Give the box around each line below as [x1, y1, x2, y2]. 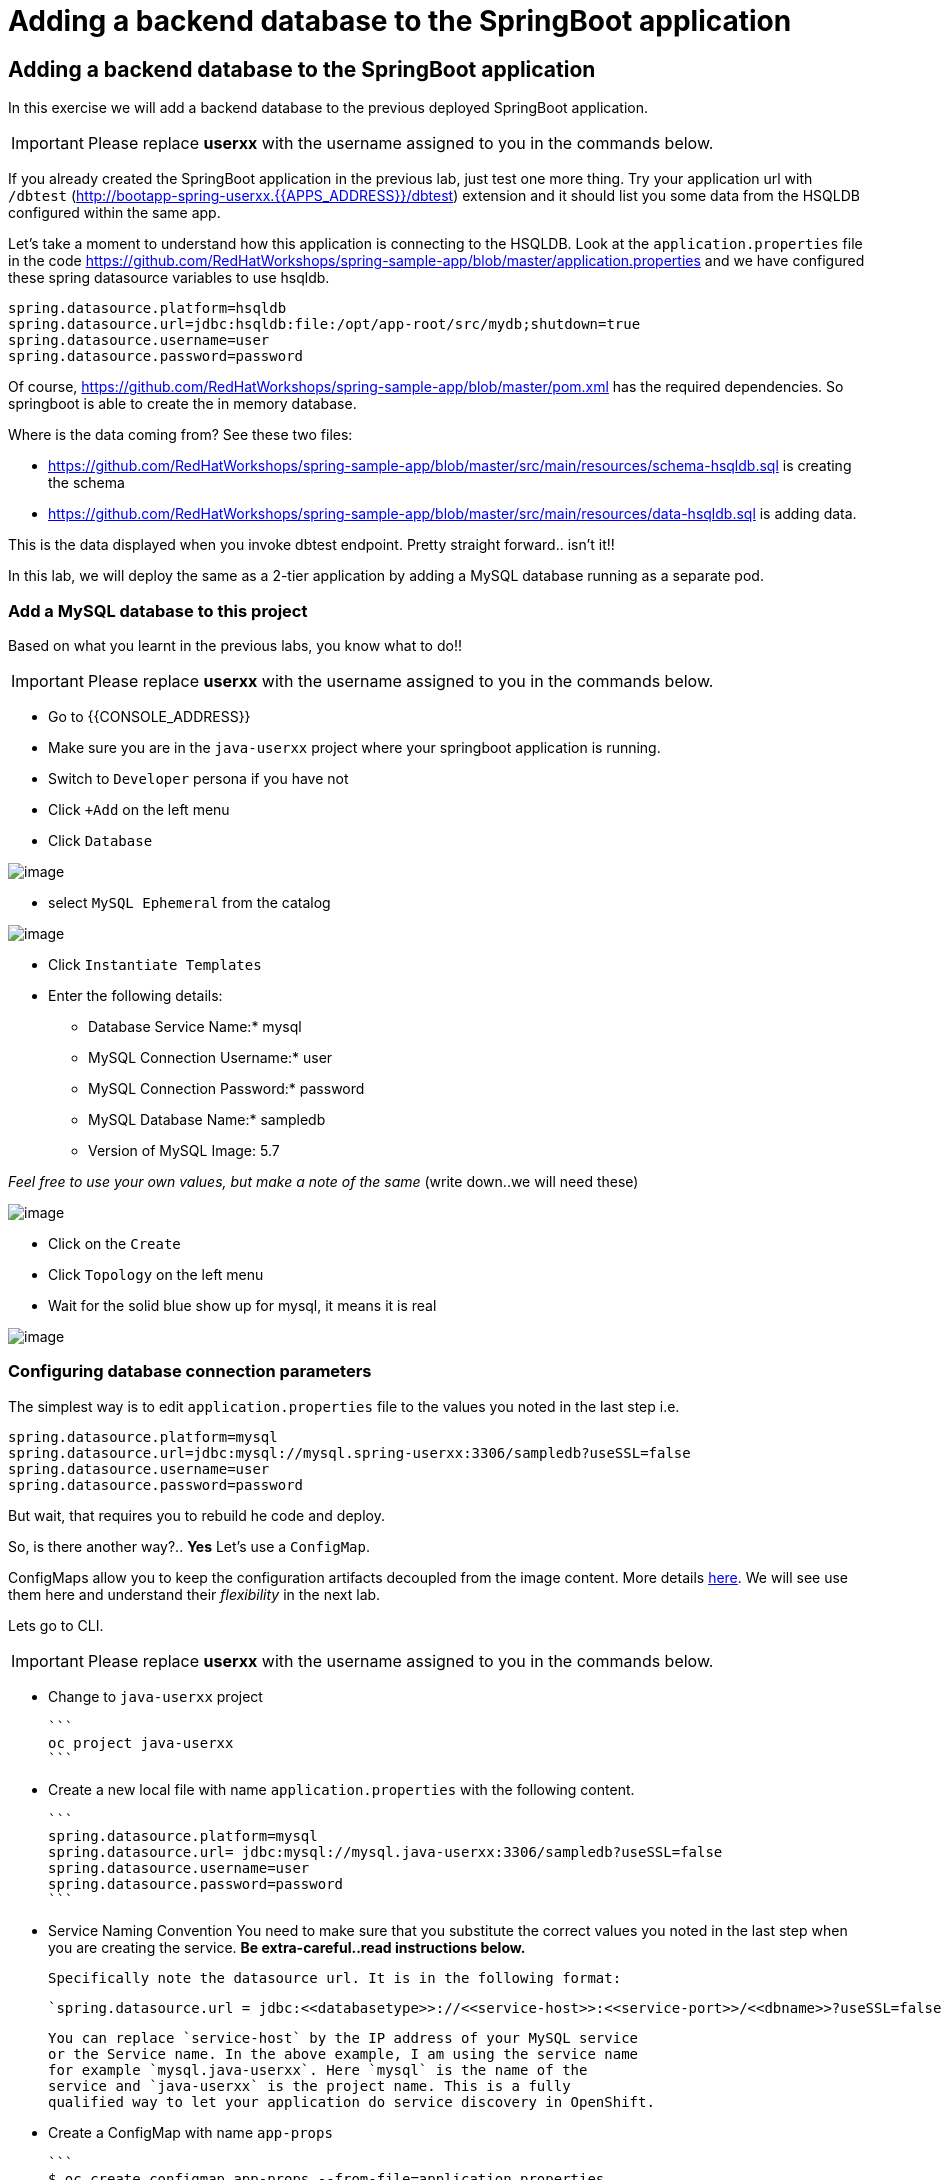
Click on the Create [48, 1234, 181, 1252]
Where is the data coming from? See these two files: [8, 426, 353, 444]
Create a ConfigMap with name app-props [48, 2123, 333, 2141]
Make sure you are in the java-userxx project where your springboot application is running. [48, 738, 661, 756]
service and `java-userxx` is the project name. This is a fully [48, 2077, 571, 2094]
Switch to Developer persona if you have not [48, 769, 349, 787]
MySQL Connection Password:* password [88, 1079, 365, 1097]
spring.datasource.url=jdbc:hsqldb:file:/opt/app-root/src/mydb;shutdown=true [8, 316, 641, 333]
